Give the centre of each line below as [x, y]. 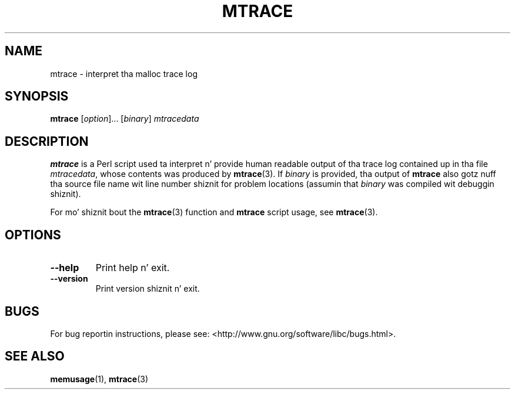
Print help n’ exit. [133, 268]
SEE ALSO [35, 356]
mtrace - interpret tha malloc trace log [124, 74]
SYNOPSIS [37, 96]
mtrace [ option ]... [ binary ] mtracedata [125, 119]
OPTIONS [33, 235]
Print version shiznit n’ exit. [148, 289]
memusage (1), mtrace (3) [99, 379]
